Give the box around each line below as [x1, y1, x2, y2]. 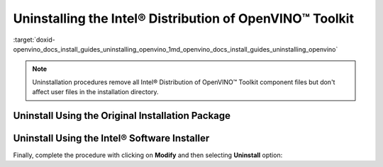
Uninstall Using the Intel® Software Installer [13, 132, 210, 144]
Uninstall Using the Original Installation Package [13, 110, 231, 122]
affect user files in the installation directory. [32, 88, 159, 96]
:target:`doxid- [13, 35, 56, 44]
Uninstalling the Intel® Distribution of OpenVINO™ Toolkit [13, 11, 355, 26]
